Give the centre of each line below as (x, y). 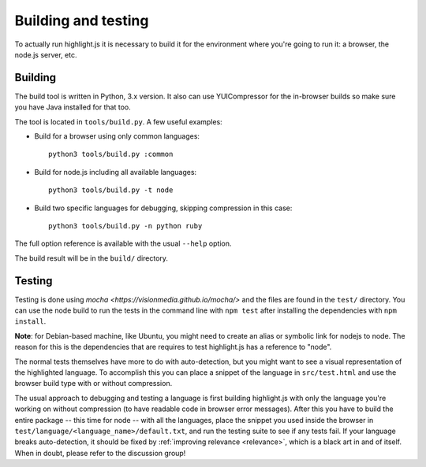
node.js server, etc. (46, 54)
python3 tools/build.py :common (111, 154)
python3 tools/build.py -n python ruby (125, 226)
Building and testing (82, 20)
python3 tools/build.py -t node (111, 190)
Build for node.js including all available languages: (116, 172)
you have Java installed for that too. (73, 107)
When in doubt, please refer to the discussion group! (100, 453)
